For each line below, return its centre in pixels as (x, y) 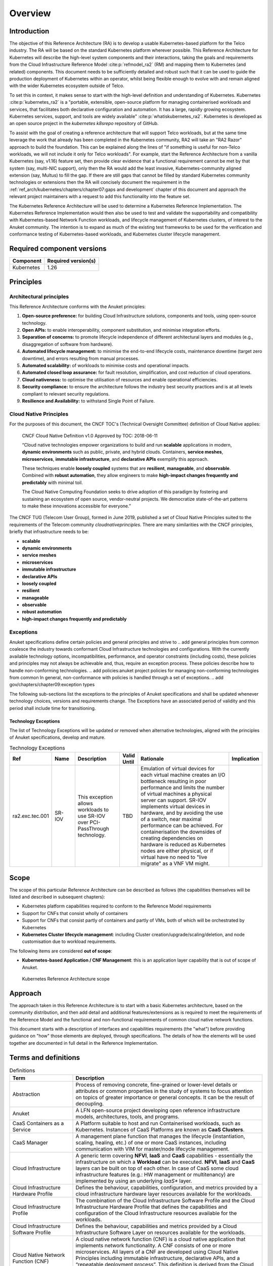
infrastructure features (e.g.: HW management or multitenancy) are (155, 1175)
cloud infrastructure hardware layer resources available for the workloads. (164, 1194)
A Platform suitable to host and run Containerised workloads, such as (158, 1123)
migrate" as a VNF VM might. (175, 863)
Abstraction (26, 1094)
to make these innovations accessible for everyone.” (77, 506)
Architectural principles (39, 296)
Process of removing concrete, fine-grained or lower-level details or (156, 1085)
